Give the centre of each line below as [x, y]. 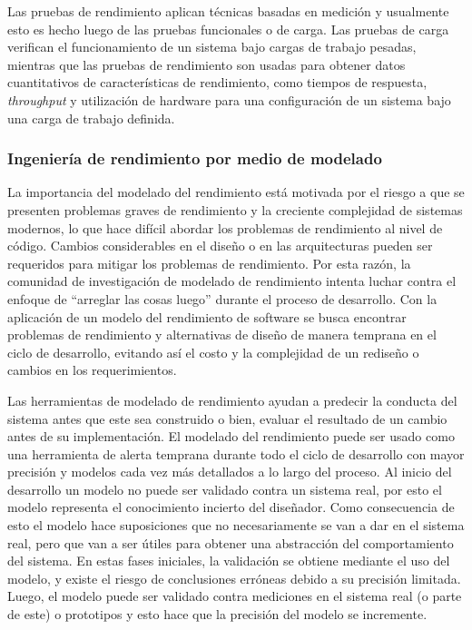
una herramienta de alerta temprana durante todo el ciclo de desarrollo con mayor [236, 453]
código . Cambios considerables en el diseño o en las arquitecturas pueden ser [220, 246]
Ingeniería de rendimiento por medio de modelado [195, 158]
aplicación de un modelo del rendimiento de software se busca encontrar [207, 316]
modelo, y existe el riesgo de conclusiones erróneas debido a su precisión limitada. [234, 578]
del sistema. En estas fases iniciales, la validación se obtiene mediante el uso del [229, 561]
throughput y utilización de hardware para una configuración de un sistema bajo [229, 99]
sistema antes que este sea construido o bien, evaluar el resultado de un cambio [227, 418]
